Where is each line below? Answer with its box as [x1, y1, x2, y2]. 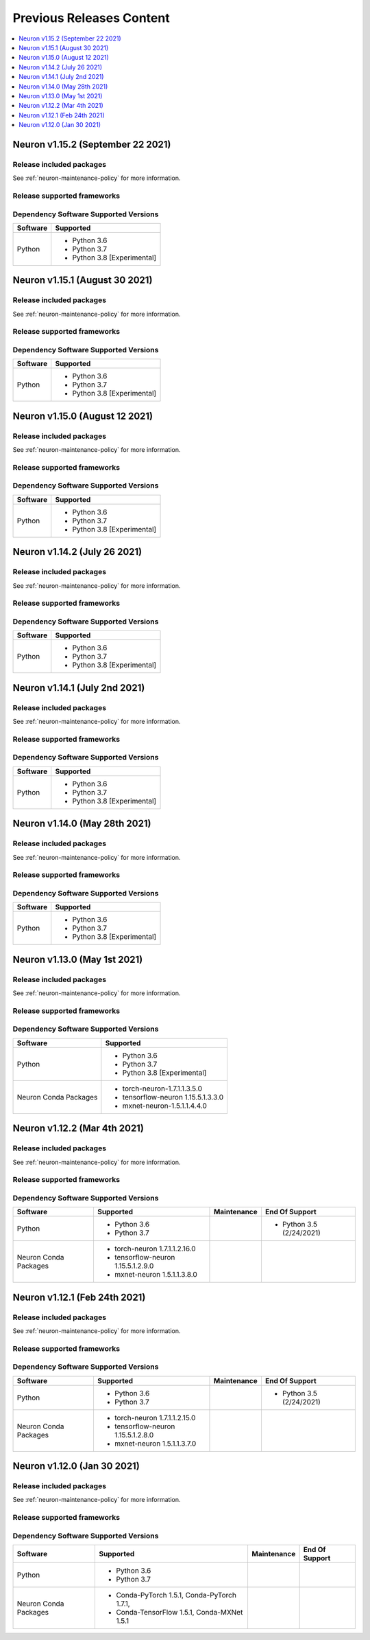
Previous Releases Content [12, 10, 171, 25]
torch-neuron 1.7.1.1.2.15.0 [114, 1413, 196, 1422]
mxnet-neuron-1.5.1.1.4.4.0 [122, 1101, 207, 1111]
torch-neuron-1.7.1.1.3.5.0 [122, 1084, 202, 1093]
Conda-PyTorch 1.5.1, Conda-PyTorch [116, 1591, 236, 1600]
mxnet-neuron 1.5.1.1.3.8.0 [114, 1270, 198, 1279]
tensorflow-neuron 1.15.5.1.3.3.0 [122, 1092, 224, 1102]
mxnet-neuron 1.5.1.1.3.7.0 [114, 1439, 197, 1448]
